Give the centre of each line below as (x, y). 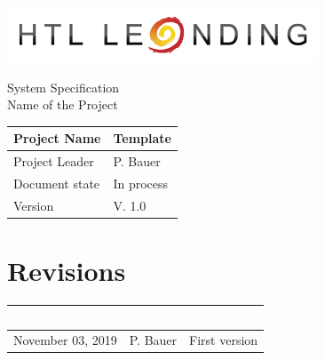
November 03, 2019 (65, 340)
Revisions (67, 271)
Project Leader (54, 161)
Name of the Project (63, 104)
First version (224, 340)
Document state (57, 183)
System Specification (63, 87)
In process (141, 183)
